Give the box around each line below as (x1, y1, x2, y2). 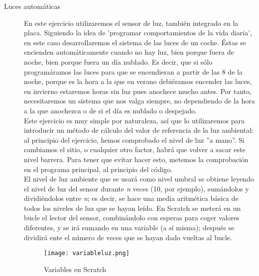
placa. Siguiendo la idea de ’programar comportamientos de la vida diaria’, (24, 27, 253, 38)
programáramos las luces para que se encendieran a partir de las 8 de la (24, 66, 243, 77)
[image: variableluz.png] (44, 250, 129, 257)
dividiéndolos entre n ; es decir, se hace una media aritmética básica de (24, 193, 239, 203)
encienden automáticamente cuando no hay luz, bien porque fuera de (24, 47, 234, 57)
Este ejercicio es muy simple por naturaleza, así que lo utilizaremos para (24, 115, 245, 125)
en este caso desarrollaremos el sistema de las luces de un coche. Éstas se (24, 37, 246, 47)
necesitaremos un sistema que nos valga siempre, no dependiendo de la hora (24, 95, 255, 106)
